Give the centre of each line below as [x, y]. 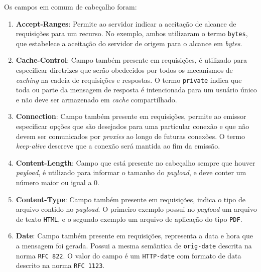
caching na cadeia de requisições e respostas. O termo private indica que [129, 80]
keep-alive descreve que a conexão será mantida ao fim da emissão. [118, 146]
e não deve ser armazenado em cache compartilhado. [96, 99]
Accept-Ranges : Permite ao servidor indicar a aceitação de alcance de [126, 23]
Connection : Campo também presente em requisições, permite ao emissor [131, 116]
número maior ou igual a [54, 182]
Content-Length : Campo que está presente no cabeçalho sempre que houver [136, 162]
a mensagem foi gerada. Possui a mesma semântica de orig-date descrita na [134, 246]
